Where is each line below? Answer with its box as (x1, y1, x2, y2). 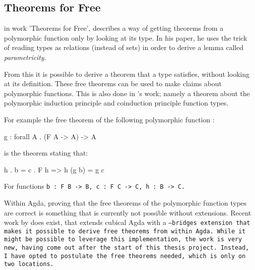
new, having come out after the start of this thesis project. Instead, (4, 244, 249, 252)
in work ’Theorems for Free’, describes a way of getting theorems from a (4, 23, 224, 33)
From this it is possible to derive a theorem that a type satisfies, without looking (4, 68, 250, 79)
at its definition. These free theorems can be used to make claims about (4, 78, 222, 89)
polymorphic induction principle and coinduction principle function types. (4, 98, 229, 108)
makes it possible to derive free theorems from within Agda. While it (4, 227, 246, 235)
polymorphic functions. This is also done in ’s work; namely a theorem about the (4, 88, 250, 98)
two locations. (4, 261, 54, 268)
